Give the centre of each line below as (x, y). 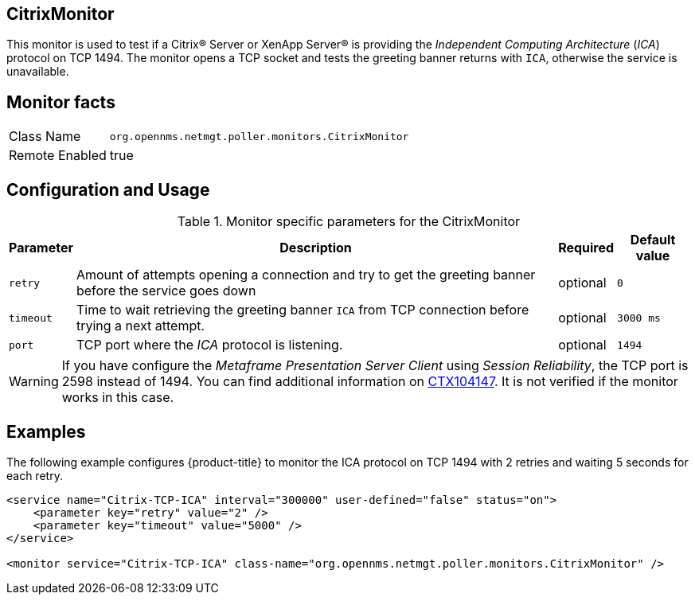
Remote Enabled (58, 156)
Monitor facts (61, 102)
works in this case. (118, 398)
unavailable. (38, 72)
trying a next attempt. (141, 326)
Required (586, 248)
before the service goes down (166, 291)
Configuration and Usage (108, 189)
